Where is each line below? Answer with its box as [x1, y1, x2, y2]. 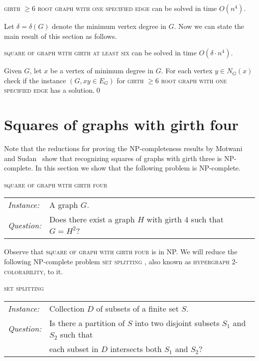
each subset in [49, 343, 99, 355]
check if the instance [4, 75, 66, 85]
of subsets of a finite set [96, 302, 179, 314]
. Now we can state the [174, 21, 244, 31]
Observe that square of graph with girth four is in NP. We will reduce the [4, 246, 238, 257]
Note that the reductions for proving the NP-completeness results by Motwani [4, 143, 243, 154]
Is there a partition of [49, 317, 125, 329]
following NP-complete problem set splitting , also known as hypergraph [4, 256, 230, 267]
